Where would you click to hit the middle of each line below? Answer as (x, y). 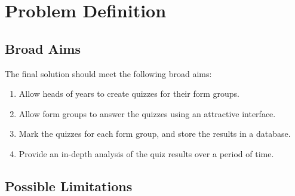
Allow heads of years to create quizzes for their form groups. (129, 94)
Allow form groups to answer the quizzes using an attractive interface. (147, 113)
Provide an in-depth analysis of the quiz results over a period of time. (146, 153)
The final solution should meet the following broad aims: (108, 73)
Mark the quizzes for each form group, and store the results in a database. (155, 134)
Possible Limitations (69, 186)
